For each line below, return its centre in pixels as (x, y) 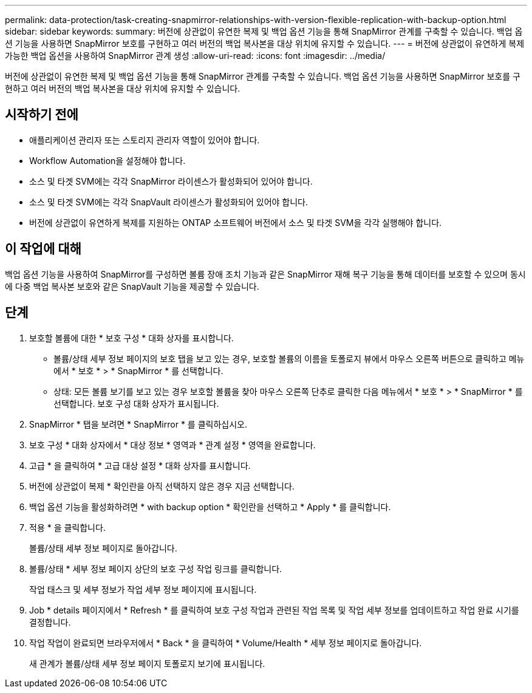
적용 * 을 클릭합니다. (67, 527)
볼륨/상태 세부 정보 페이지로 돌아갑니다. (103, 548)
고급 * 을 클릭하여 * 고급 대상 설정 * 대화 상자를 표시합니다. (140, 465)
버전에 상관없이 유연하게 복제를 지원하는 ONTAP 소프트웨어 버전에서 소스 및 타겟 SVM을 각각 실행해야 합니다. (236, 222)
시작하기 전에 (42, 115)
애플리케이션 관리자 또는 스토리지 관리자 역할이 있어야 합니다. (145, 140)
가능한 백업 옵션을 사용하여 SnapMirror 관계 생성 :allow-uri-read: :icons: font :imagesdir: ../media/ (195, 56)
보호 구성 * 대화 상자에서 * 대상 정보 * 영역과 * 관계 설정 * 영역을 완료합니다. (172, 445)
